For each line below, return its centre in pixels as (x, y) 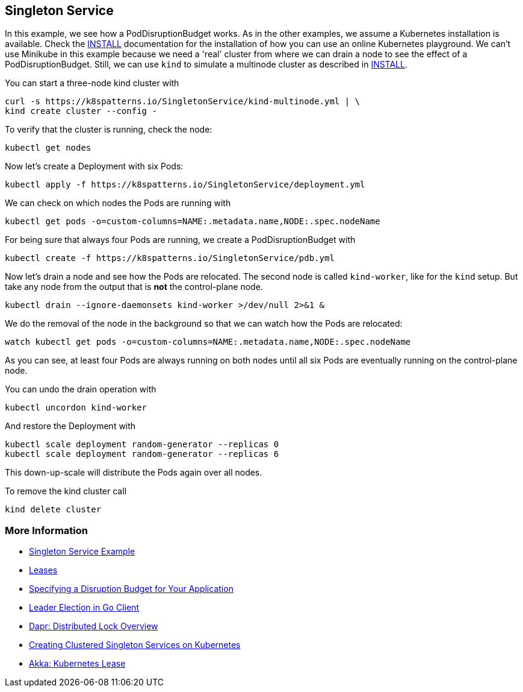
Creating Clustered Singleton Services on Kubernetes (135, 645)
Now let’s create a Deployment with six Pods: (94, 166)
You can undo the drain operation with (81, 389)
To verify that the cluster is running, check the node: (109, 130)
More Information (46, 530)
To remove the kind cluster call (66, 491)
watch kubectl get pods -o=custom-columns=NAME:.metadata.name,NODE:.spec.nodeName (208, 342)
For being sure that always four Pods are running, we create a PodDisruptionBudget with (180, 240)
